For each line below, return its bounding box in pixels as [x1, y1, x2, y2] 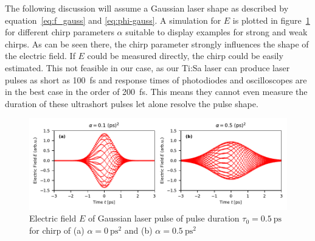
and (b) [124, 223, 153, 236]
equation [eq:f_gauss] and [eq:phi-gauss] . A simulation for [5, 13, 221, 26]
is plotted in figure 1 [232, 13, 310, 26]
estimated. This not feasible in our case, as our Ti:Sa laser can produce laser [5, 61, 290, 74]
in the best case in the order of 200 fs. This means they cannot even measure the [5, 85, 308, 98]
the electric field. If [5, 49, 75, 62]
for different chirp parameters [5, 26, 114, 38]
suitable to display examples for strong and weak [125, 26, 308, 38]
